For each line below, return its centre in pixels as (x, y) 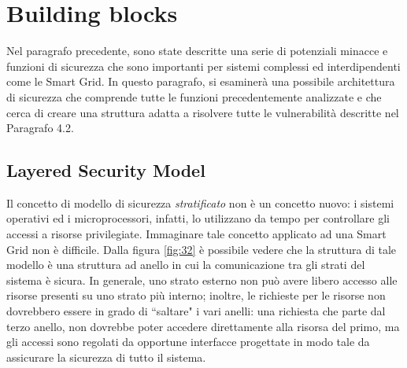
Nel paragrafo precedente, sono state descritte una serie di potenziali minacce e (197, 51)
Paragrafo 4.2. (40, 128)
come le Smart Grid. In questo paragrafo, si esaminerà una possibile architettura (201, 81)
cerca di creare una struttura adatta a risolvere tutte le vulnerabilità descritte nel (203, 112)
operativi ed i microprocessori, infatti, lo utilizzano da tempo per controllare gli (198, 218)
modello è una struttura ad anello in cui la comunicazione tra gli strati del (186, 265)
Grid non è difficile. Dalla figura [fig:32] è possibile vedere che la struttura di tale (202, 249)
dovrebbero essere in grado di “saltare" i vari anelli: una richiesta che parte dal (196, 311)
